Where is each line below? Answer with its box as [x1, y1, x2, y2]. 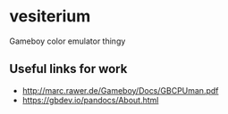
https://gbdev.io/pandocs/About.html [21, 94, 159, 105]
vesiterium [9, 6, 91, 27]
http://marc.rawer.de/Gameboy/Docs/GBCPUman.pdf [21, 85, 219, 95]
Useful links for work [9, 61, 128, 77]
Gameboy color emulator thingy [9, 36, 126, 46]
